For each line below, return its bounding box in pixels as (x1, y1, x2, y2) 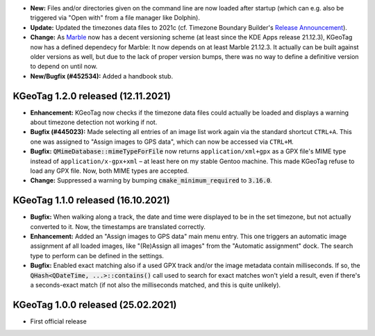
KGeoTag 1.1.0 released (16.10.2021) (12, 194, 170, 206)
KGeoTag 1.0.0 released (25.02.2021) (12, 299, 177, 310)
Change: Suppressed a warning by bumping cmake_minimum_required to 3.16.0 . (30, 176, 272, 185)
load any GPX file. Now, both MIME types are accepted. (30, 167, 189, 175)
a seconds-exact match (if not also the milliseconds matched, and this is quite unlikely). (30, 281, 281, 289)
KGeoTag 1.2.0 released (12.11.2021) (12, 90, 172, 102)
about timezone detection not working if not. (30, 118, 158, 126)
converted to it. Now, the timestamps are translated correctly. (30, 222, 206, 230)
